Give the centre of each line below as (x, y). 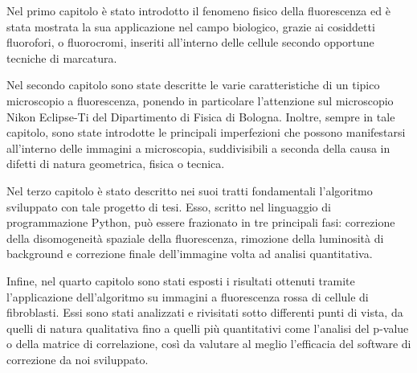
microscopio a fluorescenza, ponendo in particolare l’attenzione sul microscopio (200, 100)
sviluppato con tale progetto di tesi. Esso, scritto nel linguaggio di (169, 206)
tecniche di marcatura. (62, 57)
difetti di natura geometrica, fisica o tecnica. (116, 164)
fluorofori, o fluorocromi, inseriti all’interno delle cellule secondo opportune (190, 42)
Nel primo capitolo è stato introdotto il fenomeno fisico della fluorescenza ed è (198, 10)
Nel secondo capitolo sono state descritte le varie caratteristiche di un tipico (193, 85)
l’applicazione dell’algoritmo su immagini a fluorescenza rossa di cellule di (188, 296)
